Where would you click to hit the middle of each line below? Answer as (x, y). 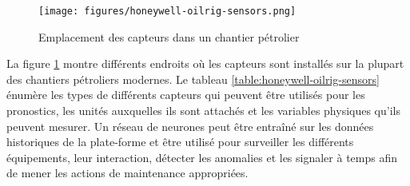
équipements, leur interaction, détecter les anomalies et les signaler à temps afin (202, 157)
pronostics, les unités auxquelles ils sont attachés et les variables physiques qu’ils (203, 111)
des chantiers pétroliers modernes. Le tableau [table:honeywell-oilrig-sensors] (193, 79)
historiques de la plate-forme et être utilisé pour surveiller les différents (180, 142)
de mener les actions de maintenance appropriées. (127, 173)
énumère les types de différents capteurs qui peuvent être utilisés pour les (186, 95)
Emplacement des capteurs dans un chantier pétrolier (169, 36)
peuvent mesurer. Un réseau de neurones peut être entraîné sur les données (190, 126)
